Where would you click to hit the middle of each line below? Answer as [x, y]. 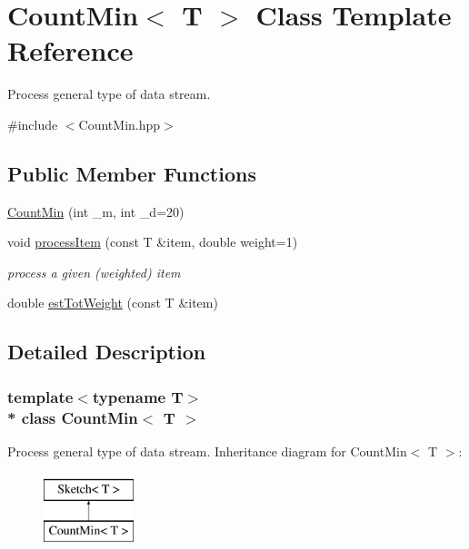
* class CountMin [73, 417]
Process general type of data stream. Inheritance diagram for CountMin [207, 451]
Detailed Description [107, 352]
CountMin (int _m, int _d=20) [96, 211]
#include [33, 124]
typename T [138, 396]
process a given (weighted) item [94, 272]
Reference [70, 50]
